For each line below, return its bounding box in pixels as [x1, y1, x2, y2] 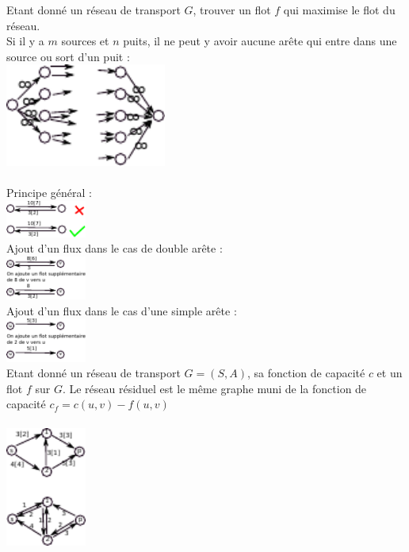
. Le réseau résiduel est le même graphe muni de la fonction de [62, 380, 367, 396]
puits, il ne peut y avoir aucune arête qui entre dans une [123, 33, 397, 49]
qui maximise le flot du [283, 2, 396, 17]
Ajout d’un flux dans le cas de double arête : [6, 240, 223, 257]
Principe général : [6, 184, 93, 201]
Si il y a [6, 33, 44, 49]
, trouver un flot [193, 2, 271, 17]
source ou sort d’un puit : [6, 48, 130, 64]
